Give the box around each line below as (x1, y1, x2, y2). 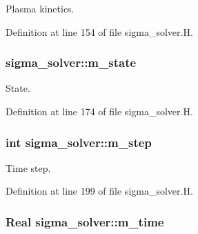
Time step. (6, 160, 51, 175)
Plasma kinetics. (6, 1, 75, 15)
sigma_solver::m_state (6, 54, 137, 71)
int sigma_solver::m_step (6, 133, 152, 150)
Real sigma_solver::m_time (6, 213, 164, 230)
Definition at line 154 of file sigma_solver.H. (6, 24, 193, 39)
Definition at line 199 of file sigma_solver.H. (6, 184, 193, 198)
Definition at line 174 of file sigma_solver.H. (6, 104, 193, 118)
